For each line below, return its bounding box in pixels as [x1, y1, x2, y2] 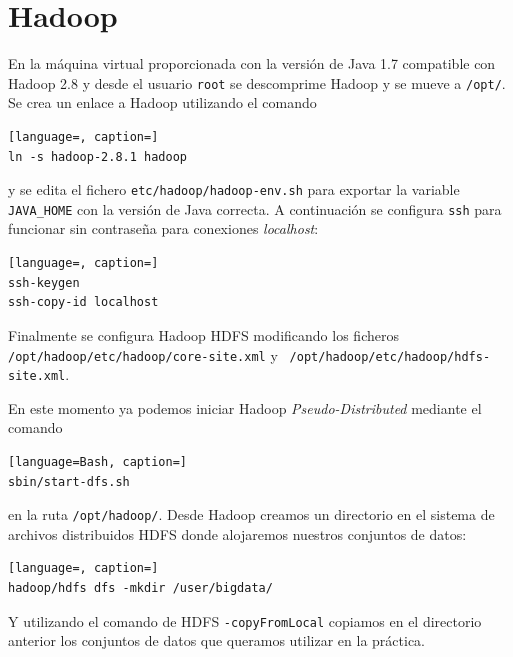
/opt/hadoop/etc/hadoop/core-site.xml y [8, 344, 278, 365]
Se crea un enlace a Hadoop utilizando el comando [8, 92, 317, 113]
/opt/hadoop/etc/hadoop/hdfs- [289, 349, 491, 364]
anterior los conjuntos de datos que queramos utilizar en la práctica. [8, 630, 426, 651]
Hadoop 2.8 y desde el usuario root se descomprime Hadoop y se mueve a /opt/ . [8, 72, 506, 93]
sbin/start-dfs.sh [8, 474, 130, 489]
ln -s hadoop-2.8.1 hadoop [8, 149, 187, 164]
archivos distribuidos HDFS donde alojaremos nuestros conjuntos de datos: [8, 523, 467, 544]
